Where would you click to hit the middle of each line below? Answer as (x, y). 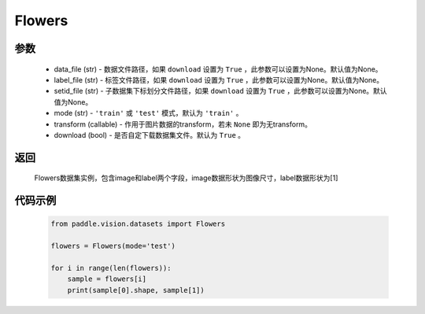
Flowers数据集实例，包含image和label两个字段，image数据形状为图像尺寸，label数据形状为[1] (186, 178)
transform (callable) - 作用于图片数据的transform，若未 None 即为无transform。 (183, 124)
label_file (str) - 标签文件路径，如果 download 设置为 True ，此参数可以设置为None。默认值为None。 (219, 79)
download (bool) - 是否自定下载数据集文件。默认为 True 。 (150, 135)
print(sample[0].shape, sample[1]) (136, 290)
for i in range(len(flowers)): (111, 268)
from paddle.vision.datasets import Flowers (138, 224)
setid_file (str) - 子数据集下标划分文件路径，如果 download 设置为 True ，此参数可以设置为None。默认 (220, 91)
